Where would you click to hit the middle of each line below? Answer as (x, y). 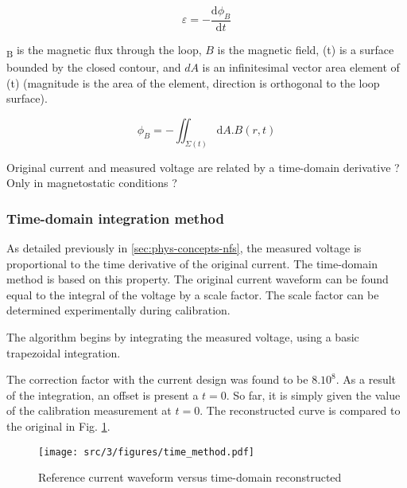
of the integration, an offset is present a (103, 394)
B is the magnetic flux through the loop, (104, 50)
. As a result (366, 379)
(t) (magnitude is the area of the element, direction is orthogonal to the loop (193, 82)
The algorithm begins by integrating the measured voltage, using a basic (183, 336)
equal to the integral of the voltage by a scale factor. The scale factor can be (193, 294)
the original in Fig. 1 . (58, 426)
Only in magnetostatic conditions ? (92, 183)
